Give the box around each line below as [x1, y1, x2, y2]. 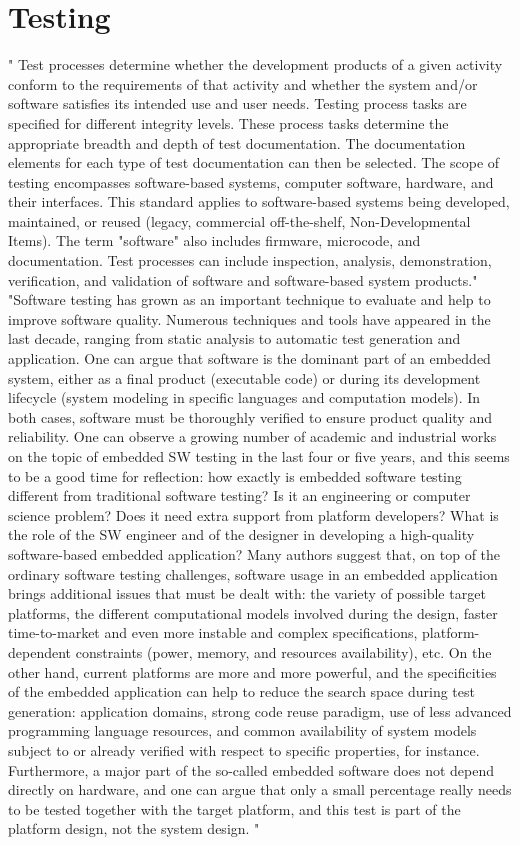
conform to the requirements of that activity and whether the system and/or [8, 73, 478, 94]
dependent [8, 641, 72, 662]
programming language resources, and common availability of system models [8, 720, 477, 741]
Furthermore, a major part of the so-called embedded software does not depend [8, 759, 494, 780]
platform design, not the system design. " [8, 818, 260, 839]
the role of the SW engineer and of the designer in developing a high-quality [8, 524, 475, 545]
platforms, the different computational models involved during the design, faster [8, 602, 498, 623]
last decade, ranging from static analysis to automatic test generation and [8, 328, 461, 349]
